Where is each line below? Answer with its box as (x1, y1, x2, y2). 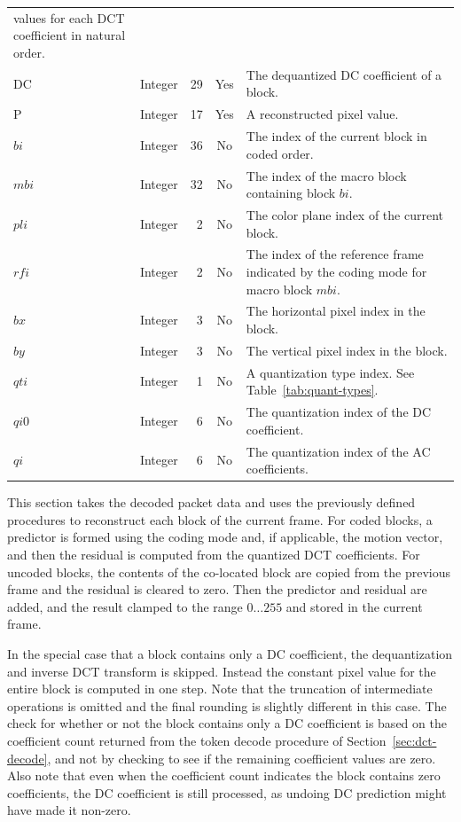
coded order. (246, 144, 314, 162)
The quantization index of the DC (246, 403, 432, 421)
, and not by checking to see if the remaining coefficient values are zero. (47, 748, 436, 767)
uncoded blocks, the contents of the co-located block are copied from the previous (7, 562, 451, 581)
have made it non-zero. (7, 801, 131, 819)
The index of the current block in (246, 127, 427, 145)
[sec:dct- (392, 731, 437, 749)
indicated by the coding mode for (246, 262, 427, 280)
